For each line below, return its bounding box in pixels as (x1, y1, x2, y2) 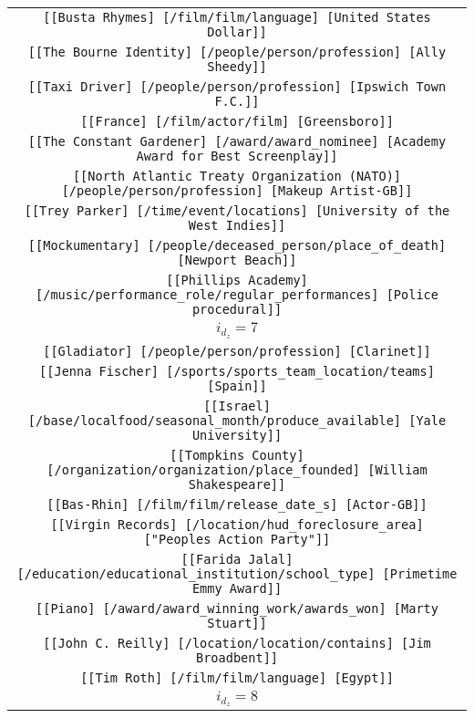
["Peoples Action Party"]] (143, 531, 331, 546)
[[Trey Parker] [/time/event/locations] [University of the (24, 203, 450, 218)
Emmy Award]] (191, 580, 283, 596)
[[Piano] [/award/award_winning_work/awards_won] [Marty (36, 600, 438, 616)
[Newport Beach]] (177, 253, 297, 267)
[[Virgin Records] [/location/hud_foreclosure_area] (50, 516, 424, 532)
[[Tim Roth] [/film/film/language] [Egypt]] (80, 670, 394, 685)
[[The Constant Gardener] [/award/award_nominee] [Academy (27, 134, 447, 149)
